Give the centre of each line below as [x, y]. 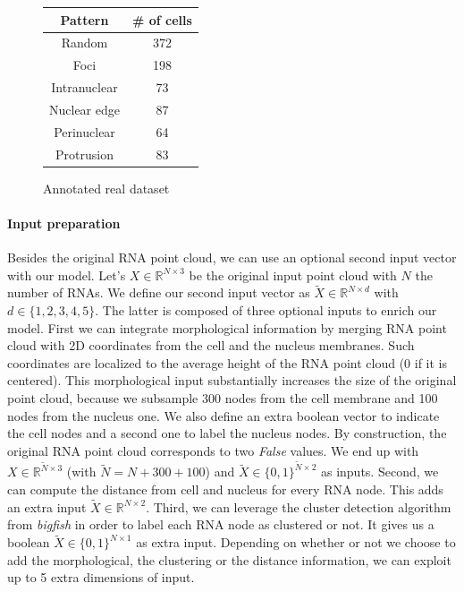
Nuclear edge [84, 109]
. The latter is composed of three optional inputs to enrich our [266, 310]
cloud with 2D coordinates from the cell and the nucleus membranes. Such [211, 345]
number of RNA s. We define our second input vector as [159, 292]
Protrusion [84, 154]
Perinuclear [84, 131]
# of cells [162, 19]
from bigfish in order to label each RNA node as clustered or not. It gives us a [221, 524]
